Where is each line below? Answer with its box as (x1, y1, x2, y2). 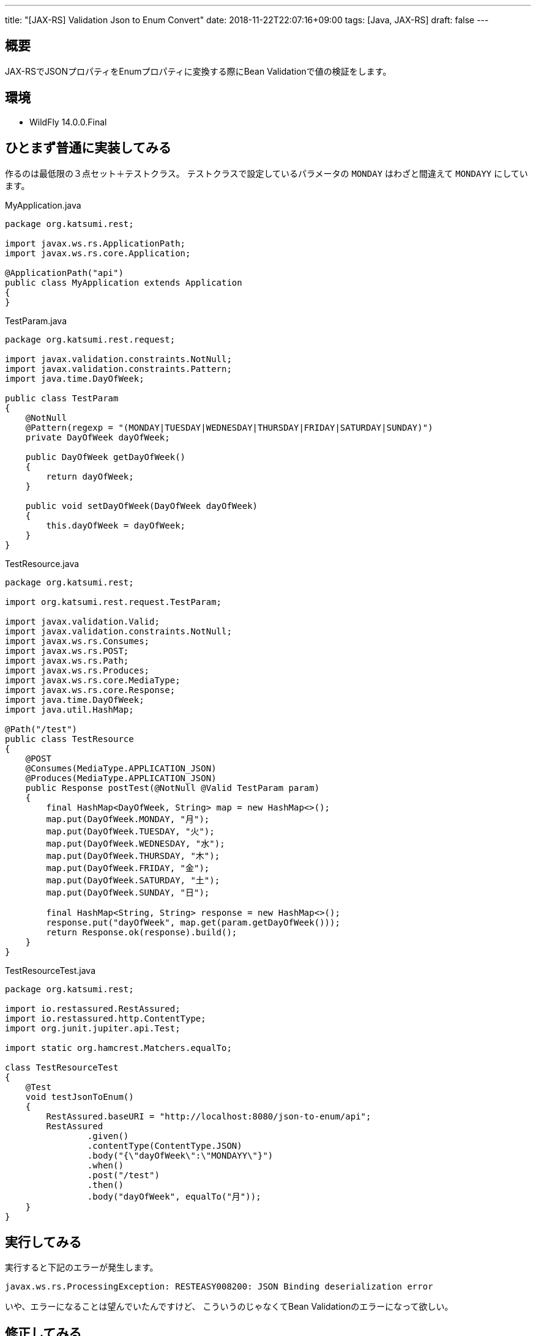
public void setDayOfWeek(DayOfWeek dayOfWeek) (25, 500, 258, 511)
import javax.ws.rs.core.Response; (5, 685, 176, 695)
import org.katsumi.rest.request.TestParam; (5, 596, 222, 607)
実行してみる (5, 1234, 82, 1250)
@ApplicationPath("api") (5, 267, 124, 278)
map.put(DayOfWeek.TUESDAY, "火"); (46, 826, 215, 836)
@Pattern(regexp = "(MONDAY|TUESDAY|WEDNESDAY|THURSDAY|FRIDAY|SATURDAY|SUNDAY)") (25, 422, 433, 432)
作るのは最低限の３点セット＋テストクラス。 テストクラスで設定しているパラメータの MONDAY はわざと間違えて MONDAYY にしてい (5, 168, 528, 179)
